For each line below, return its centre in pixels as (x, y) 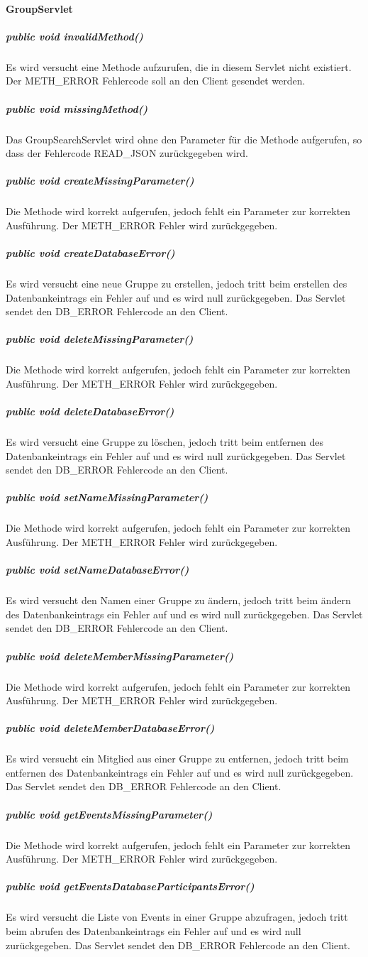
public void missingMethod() (77, 108)
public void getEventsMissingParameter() (109, 814)
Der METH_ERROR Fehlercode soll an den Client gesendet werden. (156, 81)
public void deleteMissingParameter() (100, 339)
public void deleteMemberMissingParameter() (120, 656)
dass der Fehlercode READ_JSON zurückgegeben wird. (127, 153)
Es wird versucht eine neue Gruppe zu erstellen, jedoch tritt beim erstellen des (177, 283)
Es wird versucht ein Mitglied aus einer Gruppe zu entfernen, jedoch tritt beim (177, 759)
